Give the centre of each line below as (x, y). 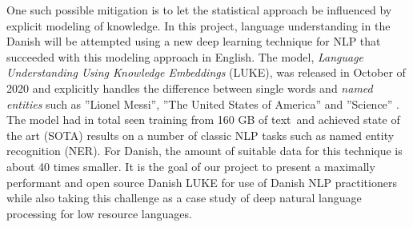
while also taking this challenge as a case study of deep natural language (184, 198)
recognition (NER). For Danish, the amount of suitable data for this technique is (204, 151)
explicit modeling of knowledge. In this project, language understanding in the (198, 25)
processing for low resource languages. (99, 213)
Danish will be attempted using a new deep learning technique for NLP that (194, 41)
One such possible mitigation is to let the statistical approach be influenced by (199, 10)
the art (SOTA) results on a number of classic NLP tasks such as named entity (200, 135)
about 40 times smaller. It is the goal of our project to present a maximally (191, 166)
